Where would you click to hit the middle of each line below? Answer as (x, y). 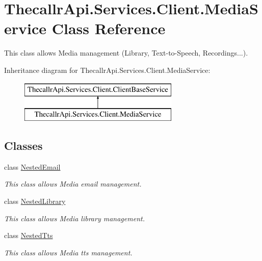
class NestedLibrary (35, 201)
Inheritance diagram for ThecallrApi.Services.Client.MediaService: (107, 70)
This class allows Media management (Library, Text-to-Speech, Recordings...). (126, 53)
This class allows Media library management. (74, 218)
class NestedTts (29, 235)
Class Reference (109, 28)
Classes (23, 146)
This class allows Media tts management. (68, 252)
